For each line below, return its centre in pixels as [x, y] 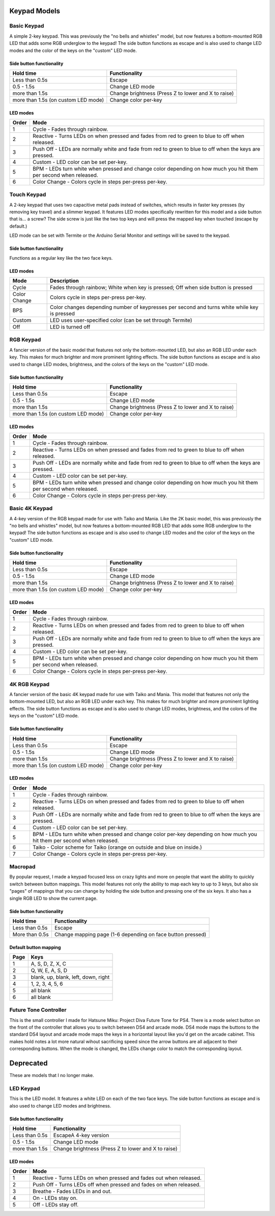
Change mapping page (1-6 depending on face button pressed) [130, 934]
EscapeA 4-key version [81, 1136]
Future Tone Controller [38, 1010]
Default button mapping [35, 947]
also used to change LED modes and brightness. [60, 1106]
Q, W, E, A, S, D [49, 970]
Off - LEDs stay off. [56, 1205]
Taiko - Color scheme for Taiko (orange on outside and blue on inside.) [117, 847]
